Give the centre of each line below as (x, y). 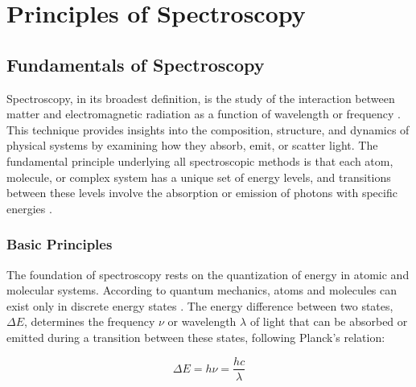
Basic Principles (60, 244)
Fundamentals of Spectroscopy (136, 64)
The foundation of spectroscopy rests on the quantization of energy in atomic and (208, 274)
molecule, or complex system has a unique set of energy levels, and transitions (199, 177)
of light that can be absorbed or (329, 321)
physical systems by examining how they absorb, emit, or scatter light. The (192, 145)
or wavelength (202, 321)
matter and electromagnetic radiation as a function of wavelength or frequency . (204, 114)
